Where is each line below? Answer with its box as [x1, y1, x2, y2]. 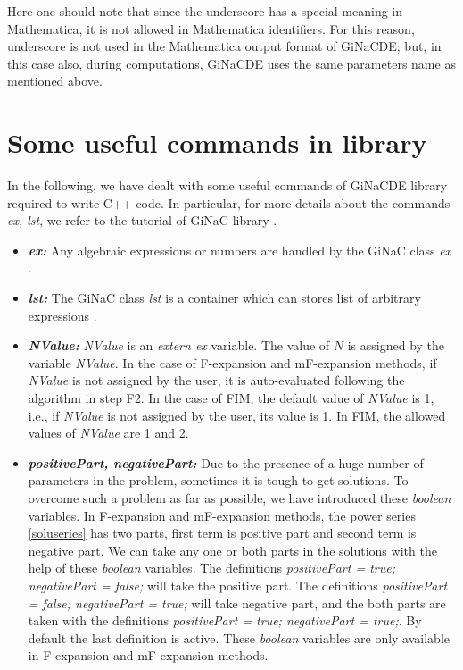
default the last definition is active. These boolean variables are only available [28, 628, 451, 647]
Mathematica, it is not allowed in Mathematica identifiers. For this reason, [7, 19, 415, 38]
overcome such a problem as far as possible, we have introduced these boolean [28, 489, 451, 507]
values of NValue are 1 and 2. [28, 423, 189, 442]
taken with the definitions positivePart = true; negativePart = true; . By [28, 611, 422, 630]
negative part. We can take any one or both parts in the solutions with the [28, 540, 437, 559]
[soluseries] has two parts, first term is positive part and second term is [28, 523, 417, 542]
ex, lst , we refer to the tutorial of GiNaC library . [7, 211, 277, 230]
